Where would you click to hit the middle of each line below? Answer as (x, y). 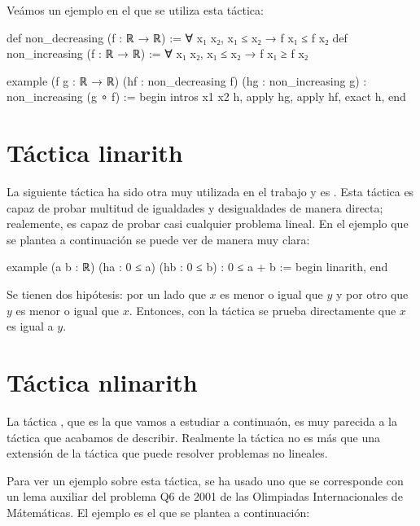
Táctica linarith (95, 153)
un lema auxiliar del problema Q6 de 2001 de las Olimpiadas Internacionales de (205, 496)
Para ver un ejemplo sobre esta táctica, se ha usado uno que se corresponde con (205, 480)
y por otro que (372, 294)
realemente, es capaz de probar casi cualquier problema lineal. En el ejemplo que (208, 224)
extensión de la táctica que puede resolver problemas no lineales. (167, 453)
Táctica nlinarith (102, 382)
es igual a (30, 326)
